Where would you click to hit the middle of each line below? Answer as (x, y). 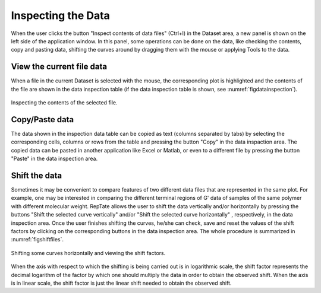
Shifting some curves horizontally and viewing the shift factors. (88, 253)
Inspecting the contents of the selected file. (64, 103)
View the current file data (59, 67)
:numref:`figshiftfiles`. (37, 240)
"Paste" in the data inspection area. (54, 159)
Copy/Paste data (43, 120)
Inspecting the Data (60, 15)
